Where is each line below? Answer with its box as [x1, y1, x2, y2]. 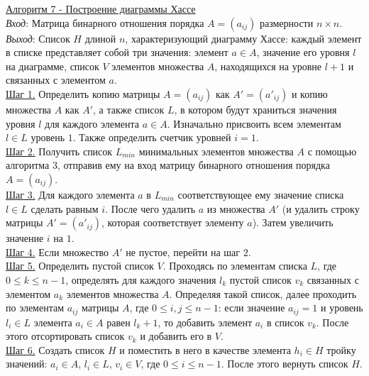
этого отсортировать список [6, 328, 125, 343]
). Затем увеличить [252, 215, 334, 230]
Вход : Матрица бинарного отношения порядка [6, 15, 204, 30]
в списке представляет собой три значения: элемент [6, 45, 228, 60]
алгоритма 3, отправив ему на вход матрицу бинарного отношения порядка [6, 157, 330, 172]
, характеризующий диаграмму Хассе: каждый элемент [125, 31, 362, 45]
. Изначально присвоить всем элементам [167, 116, 341, 131]
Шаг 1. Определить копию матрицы [6, 86, 160, 101]
